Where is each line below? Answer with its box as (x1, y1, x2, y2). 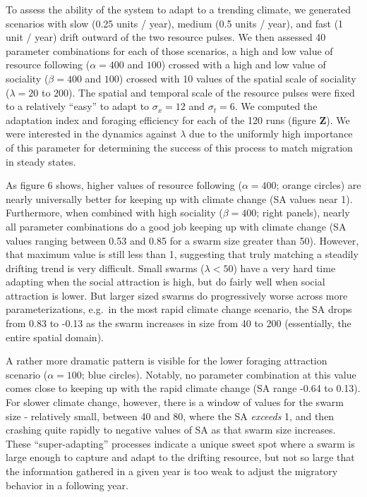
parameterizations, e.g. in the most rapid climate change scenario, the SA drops (6, 302, 352, 317)
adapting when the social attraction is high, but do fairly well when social (6, 274, 325, 289)
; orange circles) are (276, 178, 361, 192)
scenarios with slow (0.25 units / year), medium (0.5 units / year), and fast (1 (6, 16, 344, 30)
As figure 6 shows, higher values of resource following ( (6, 178, 242, 192)
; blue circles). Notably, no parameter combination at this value (81, 367, 356, 381)
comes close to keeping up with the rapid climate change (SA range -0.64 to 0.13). (6, 381, 361, 395)
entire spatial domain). (6, 329, 104, 344)
